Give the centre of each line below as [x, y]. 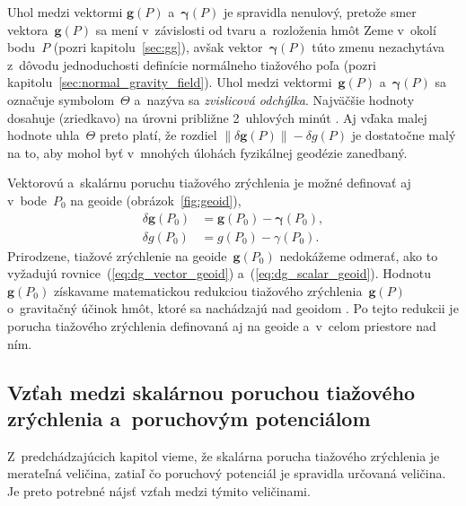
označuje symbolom [61, 99]
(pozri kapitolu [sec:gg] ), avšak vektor [158, 47]
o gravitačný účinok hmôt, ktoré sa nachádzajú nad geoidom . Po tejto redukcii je [233, 308]
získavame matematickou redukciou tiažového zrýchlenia [208, 290]
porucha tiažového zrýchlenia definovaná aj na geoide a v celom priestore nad [222, 325]
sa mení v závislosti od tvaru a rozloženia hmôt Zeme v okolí [266, 29]
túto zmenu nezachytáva [378, 47]
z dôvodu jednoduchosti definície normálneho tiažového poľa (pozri [192, 64]
